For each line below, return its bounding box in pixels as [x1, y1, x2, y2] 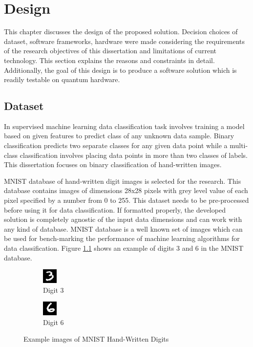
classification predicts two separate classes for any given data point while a [4, 140, 228, 151]
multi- [230, 140, 248, 151]
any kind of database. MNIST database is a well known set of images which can [4, 223, 243, 234]
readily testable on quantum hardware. [4, 74, 120, 85]
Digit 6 [43, 317, 64, 327]
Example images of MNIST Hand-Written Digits [23, 333, 169, 344]
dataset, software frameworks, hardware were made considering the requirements [4, 36, 245, 46]
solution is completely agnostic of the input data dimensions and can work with [4, 214, 242, 224]
